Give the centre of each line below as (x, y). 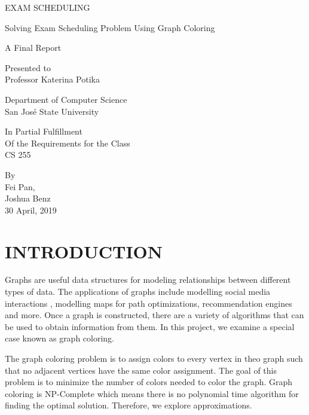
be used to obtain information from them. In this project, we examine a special (150, 326)
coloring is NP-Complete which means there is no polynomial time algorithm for (152, 393)
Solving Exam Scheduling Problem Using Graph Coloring (110, 27)
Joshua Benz (28, 198)
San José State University (52, 111)
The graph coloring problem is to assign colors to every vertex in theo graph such (154, 358)
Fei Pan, (20, 186)
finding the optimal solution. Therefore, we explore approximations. (129, 405)
